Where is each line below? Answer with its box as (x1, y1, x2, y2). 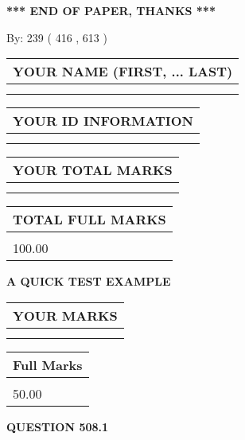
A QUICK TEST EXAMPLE (6, 273, 171, 290)
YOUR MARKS (13, 306, 118, 325)
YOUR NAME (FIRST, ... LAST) (13, 62, 233, 81)
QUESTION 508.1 (6, 418, 109, 434)
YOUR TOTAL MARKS (13, 161, 173, 180)
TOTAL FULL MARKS (13, 210, 166, 229)
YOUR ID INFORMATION (13, 111, 193, 130)
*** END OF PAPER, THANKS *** (6, 2, 216, 18)
